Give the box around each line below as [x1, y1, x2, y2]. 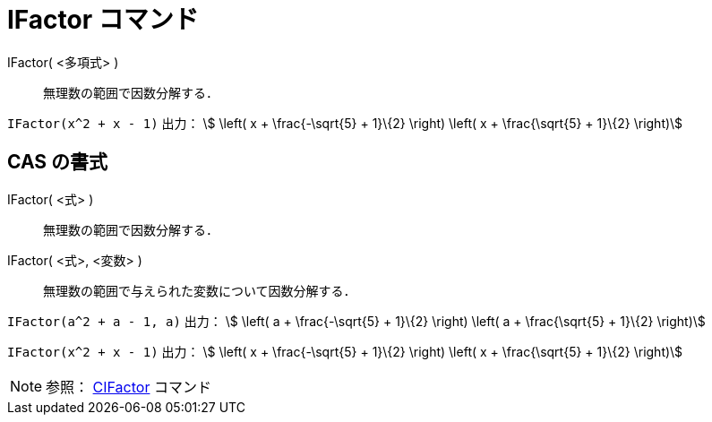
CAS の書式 [7, 151, 108, 174]
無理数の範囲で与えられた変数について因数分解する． [43, 282, 356, 298]
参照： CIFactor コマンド [46, 377, 211, 396]
